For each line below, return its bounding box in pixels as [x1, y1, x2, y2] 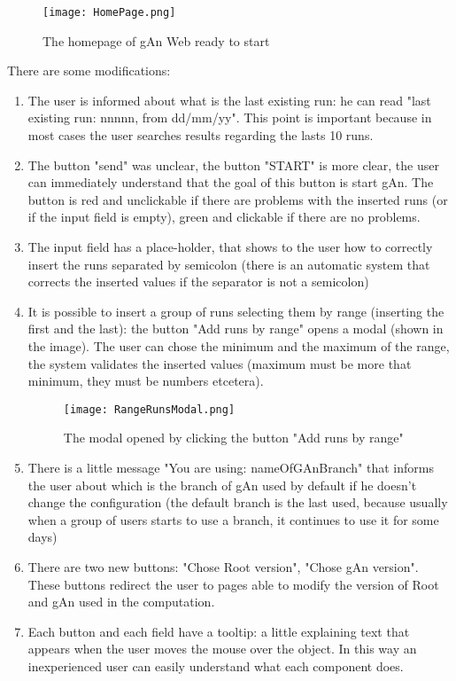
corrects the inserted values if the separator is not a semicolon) [27, 272, 369, 291]
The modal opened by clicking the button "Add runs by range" [63, 428, 404, 447]
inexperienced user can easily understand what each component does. [27, 656, 404, 675]
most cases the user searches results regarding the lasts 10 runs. [27, 126, 374, 145]
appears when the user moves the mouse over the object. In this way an [27, 639, 417, 658]
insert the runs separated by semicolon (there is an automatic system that [27, 254, 430, 273]
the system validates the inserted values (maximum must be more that [27, 354, 412, 372]
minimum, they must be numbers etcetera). [27, 372, 264, 390]
